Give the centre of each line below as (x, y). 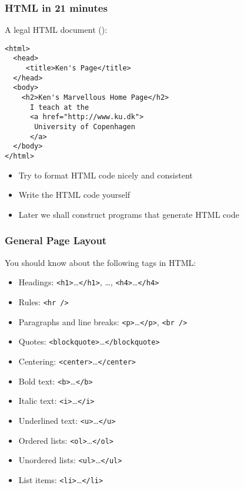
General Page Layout (56, 240)
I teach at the (59, 107)
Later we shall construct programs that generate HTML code (129, 214)
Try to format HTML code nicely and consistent (106, 175)
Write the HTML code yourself (74, 195)
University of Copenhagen (85, 127)
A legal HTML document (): (56, 30)
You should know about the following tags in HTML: (101, 262)
